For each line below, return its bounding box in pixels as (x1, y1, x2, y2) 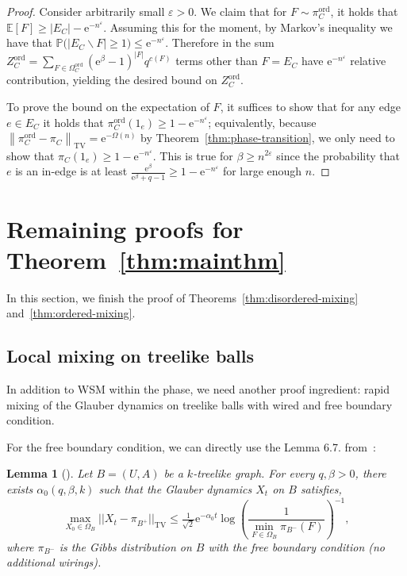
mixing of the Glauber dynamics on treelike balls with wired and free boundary (6, 396, 393, 413)
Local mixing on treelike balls (6, 344, 254, 368)
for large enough (222, 163, 302, 179)
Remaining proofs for (6, 212, 244, 244)
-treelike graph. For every (193, 465, 315, 482)
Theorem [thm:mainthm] (6, 243, 286, 275)
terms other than (175, 52, 258, 69)
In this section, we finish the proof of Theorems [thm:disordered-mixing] (6, 289, 359, 305)
